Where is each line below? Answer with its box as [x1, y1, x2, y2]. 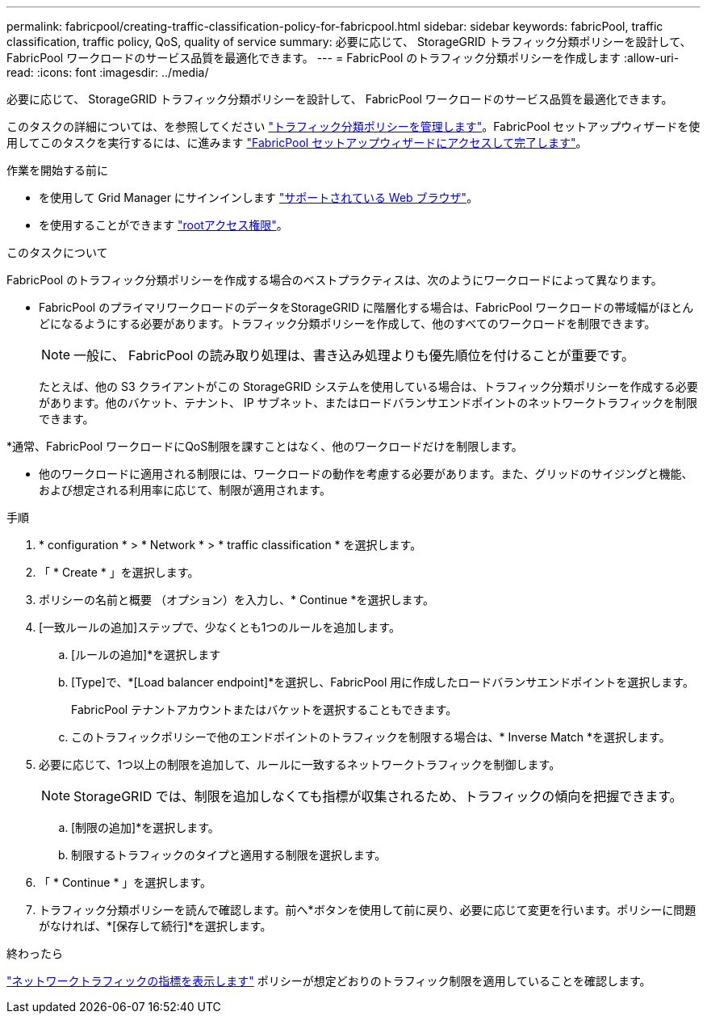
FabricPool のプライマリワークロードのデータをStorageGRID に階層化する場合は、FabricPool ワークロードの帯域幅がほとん [39, 300, 694, 314]
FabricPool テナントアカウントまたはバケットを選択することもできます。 [71, 703, 458, 716]
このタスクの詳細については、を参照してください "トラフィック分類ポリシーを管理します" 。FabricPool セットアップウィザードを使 [6, 120, 701, 133]
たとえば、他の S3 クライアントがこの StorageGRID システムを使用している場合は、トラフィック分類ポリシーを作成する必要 [39, 380, 698, 393]
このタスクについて [6, 246, 108, 259]
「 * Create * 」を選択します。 [39, 565, 199, 579]
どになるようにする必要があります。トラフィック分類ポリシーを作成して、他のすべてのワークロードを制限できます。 [39, 317, 656, 330]
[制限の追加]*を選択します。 [71, 821, 220, 834]
